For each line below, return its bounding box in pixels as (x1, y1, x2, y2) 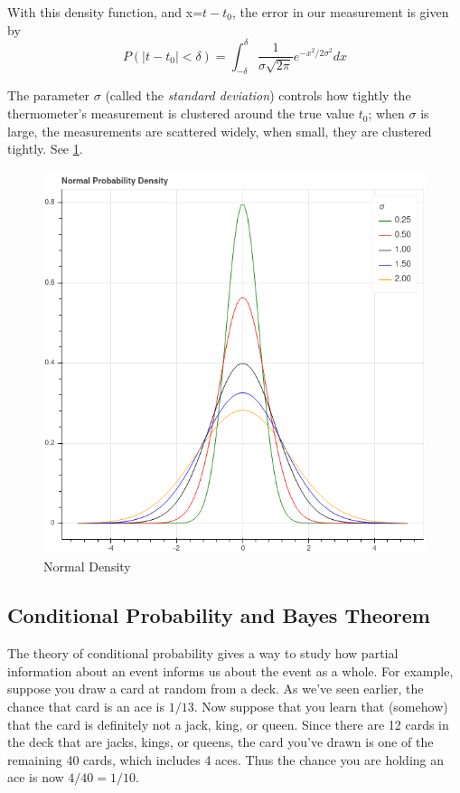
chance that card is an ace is (7, 697, 164, 716)
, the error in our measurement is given (231, 3, 449, 21)
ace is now (7, 768, 64, 787)
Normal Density (43, 557, 131, 576)
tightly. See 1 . (7, 139, 83, 158)
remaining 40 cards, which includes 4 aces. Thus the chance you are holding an (7, 750, 445, 769)
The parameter (7, 86, 90, 105)
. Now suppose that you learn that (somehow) (193, 697, 448, 716)
